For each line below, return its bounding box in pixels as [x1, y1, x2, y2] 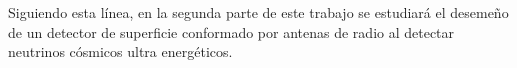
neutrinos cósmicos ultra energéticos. [8, 41, 233, 62]
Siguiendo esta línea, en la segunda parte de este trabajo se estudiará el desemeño [8, 2, 509, 22]
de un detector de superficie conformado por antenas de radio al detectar [8, 21, 455, 42]
